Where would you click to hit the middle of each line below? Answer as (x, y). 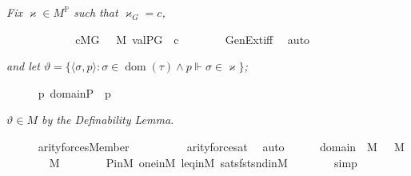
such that (96, 12)
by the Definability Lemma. (108, 120)
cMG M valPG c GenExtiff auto (193, 39)
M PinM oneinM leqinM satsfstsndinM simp (203, 162)
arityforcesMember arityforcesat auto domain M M (221, 146)
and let (23, 66)
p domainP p (74, 92)
